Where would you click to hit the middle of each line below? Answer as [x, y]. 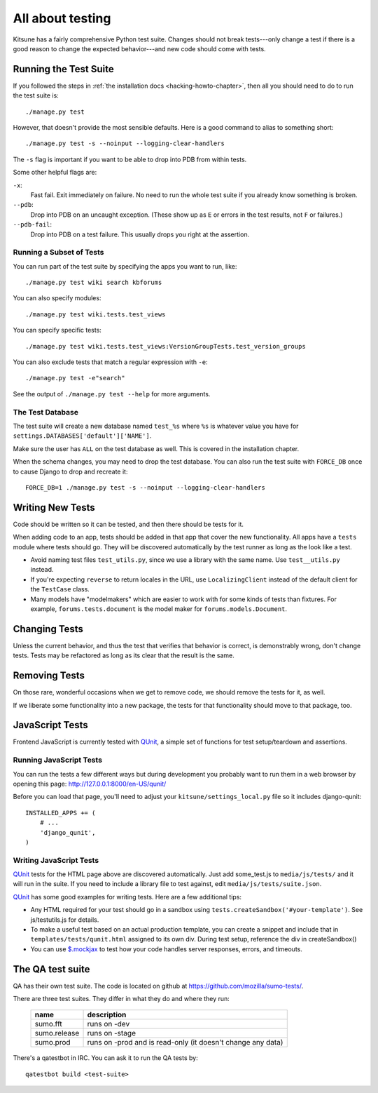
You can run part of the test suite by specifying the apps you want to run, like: [125, 266]
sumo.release [57, 1033]
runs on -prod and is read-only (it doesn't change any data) [185, 1042]
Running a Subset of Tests [58, 253]
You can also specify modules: [57, 298]
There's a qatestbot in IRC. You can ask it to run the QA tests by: [106, 1058]
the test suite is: [36, 95]
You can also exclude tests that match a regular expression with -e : [110, 362]
